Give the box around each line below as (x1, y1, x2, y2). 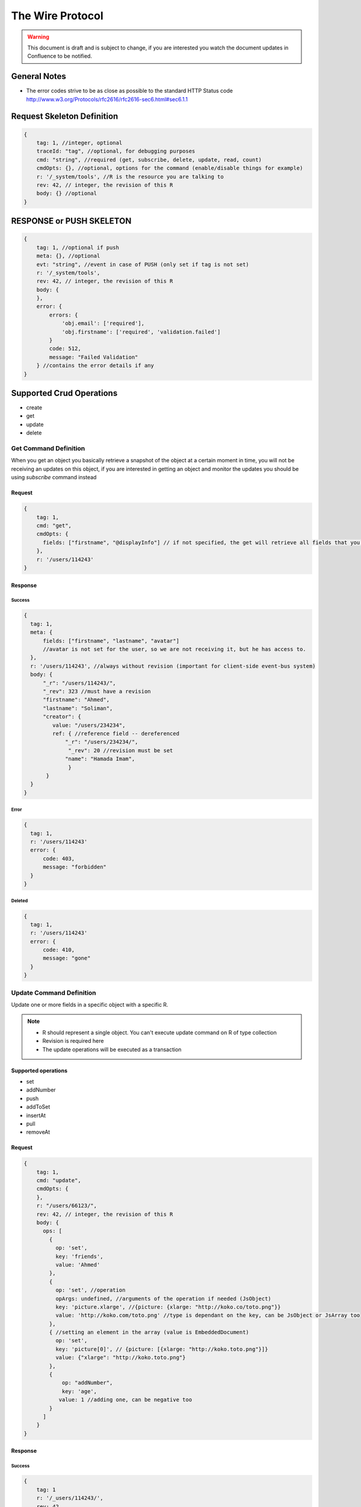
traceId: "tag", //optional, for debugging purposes (36, 148, 196, 155)
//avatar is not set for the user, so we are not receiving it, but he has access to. (43, 646, 306, 653)
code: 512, (49, 345, 81, 352)
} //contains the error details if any (36, 362, 155, 369)
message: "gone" (43, 955, 91, 961)
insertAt (26, 1112, 46, 1119)
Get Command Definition (11, 444, 85, 453)
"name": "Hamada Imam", (65, 755, 135, 763)
